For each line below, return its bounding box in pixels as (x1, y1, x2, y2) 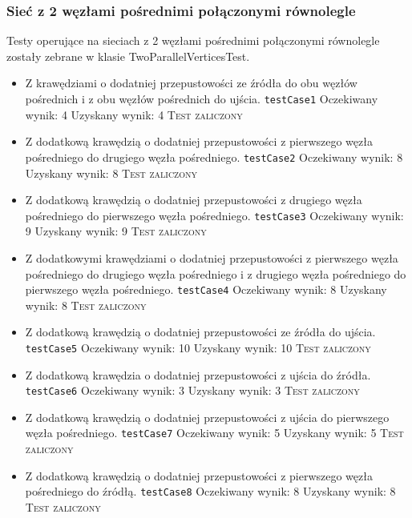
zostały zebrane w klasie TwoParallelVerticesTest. (6, 47, 250, 64)
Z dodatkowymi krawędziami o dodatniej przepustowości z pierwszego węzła (25, 249, 398, 266)
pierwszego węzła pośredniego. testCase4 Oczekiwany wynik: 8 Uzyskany (25, 281, 387, 298)
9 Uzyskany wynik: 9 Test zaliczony (25, 223, 207, 239)
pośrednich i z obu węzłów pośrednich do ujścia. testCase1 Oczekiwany (25, 90, 378, 106)
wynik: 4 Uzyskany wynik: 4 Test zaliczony (25, 106, 243, 122)
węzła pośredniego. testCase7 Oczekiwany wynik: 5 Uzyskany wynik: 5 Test (25, 424, 404, 441)
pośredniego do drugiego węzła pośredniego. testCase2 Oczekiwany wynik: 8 (25, 148, 403, 165)
